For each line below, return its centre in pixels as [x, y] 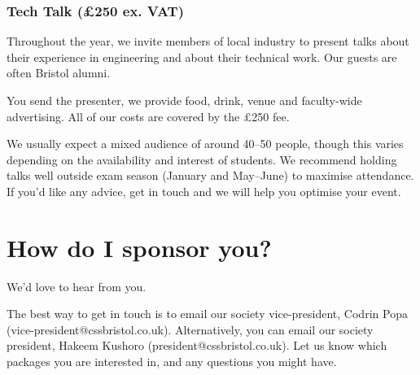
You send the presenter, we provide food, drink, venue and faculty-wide [184, 100]
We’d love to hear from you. [77, 286]
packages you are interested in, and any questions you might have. [172, 362]
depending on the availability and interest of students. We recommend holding [202, 159]
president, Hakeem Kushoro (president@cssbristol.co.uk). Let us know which [197, 345]
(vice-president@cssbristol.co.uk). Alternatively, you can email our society [190, 329]
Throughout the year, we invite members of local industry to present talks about [208, 41]
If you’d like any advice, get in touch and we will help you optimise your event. [204, 191]
